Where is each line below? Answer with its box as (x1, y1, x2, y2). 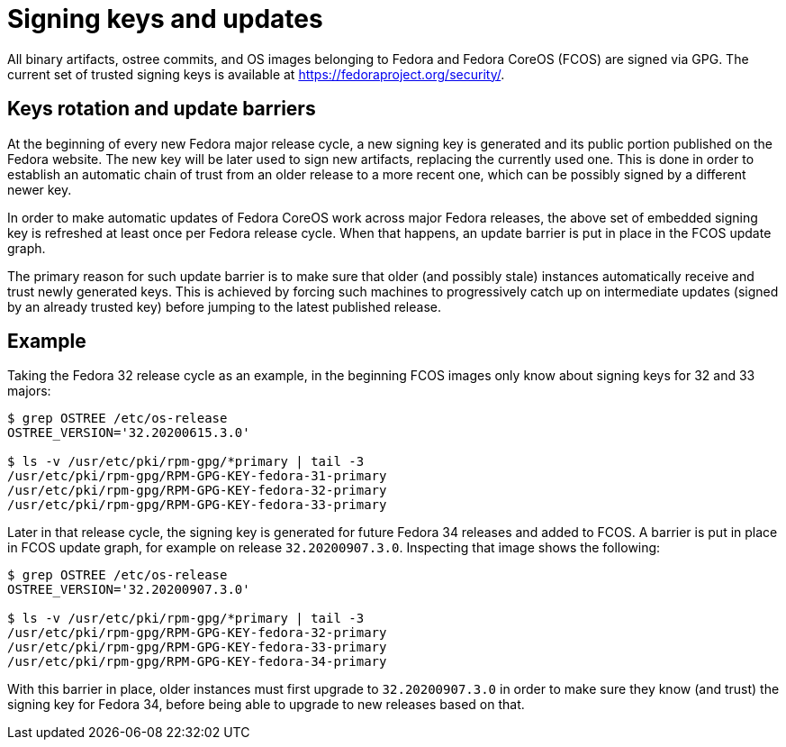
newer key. (7, 181, 72, 197)
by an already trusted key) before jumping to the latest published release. (7, 298, 441, 314)
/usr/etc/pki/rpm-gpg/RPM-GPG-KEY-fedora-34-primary (7, 654, 387, 670)
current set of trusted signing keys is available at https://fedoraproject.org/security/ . (7, 66, 505, 82)
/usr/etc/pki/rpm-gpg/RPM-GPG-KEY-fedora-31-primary (7, 469, 387, 484)
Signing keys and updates (7, 4, 323, 34)
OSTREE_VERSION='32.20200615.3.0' (7, 425, 250, 441)
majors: (7, 383, 51, 399)
